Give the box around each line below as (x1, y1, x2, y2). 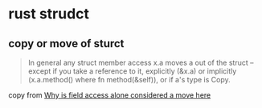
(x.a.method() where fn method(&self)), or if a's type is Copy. (27, 75, 231, 84)
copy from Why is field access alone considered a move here (8, 90, 211, 100)
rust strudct (8, 5, 90, 23)
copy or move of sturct (8, 37, 125, 50)
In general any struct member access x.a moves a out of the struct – (27, 58, 254, 67)
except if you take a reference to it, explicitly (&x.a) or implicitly (27, 66, 237, 76)
